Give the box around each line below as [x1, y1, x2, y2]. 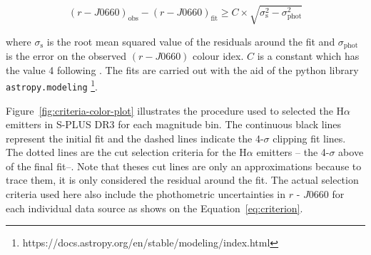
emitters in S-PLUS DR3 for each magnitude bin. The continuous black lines [6, 117, 342, 132]
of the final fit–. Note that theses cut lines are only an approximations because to [6, 158, 362, 173]
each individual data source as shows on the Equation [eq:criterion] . [6, 200, 303, 215]
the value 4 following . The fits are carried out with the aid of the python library [6, 62, 359, 77]
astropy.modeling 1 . [6, 77, 98, 93]
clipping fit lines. [273, 130, 346, 145]
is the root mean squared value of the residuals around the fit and [46, 33, 335, 48]
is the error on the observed [6, 48, 127, 63]
